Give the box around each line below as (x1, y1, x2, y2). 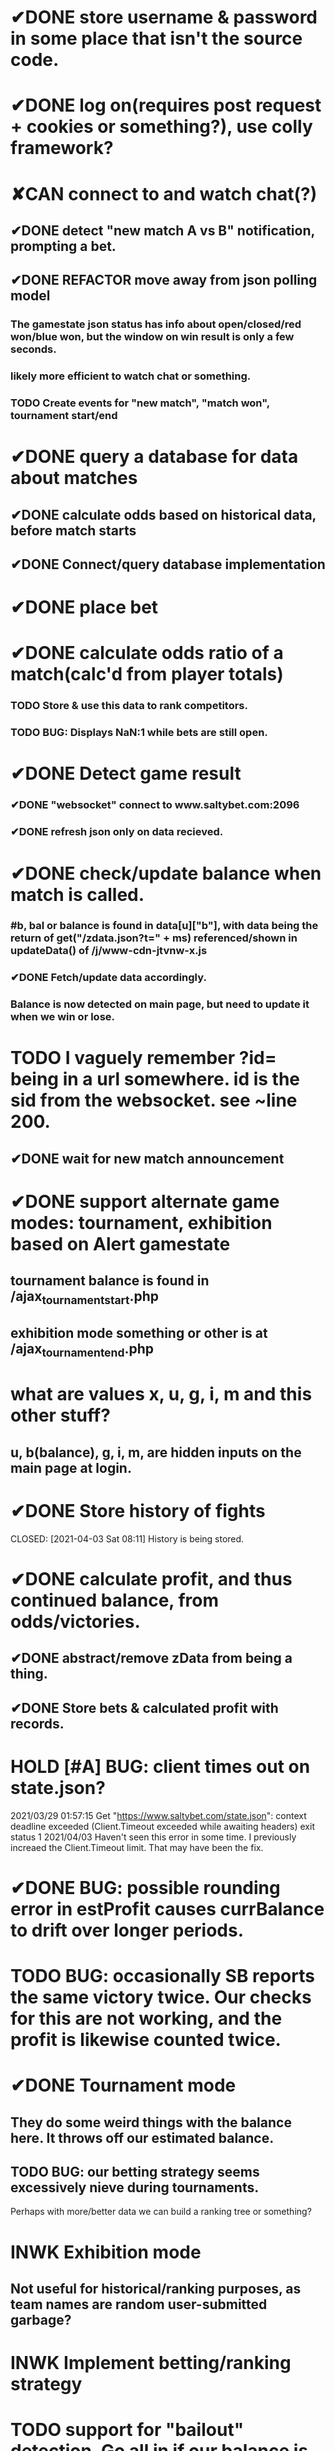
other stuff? (10, 1404, 111, 1427)
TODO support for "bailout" (10, 2419, 245, 2441)
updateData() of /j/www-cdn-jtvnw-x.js (10, 944, 208, 958)
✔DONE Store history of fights (10, 1499, 266, 1522)
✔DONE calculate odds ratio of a (10, 642, 284, 665)
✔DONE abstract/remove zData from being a (10, 1650, 293, 1667)
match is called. (10, 883, 145, 906)
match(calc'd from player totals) (10, 663, 284, 686)
